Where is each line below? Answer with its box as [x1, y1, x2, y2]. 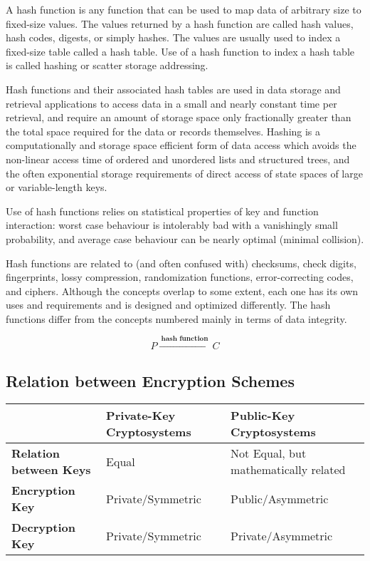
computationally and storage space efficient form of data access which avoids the [6, 138, 356, 153]
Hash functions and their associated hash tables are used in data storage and [6, 81, 341, 96]
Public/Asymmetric [231, 490, 329, 507]
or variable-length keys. [6, 180, 107, 195]
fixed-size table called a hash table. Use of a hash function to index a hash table [6, 43, 354, 58]
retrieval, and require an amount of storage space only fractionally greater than [6, 110, 351, 125]
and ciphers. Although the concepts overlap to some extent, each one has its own [6, 283, 359, 298]
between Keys [11, 461, 91, 478]
